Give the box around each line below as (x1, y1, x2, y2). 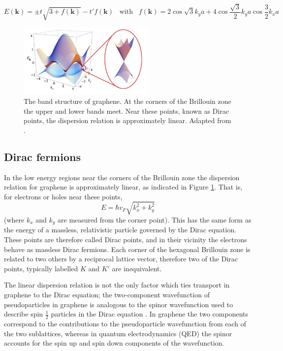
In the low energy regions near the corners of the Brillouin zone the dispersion (4, 172, 240, 182)
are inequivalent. (112, 263, 162, 273)
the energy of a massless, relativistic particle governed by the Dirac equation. (4, 224, 237, 235)
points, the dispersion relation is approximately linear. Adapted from (24, 115, 231, 126)
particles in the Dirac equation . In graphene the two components (51, 309, 249, 319)
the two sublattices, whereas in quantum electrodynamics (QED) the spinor (4, 328, 232, 338)
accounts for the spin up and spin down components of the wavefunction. (4, 338, 224, 348)
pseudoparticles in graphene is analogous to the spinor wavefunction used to (4, 299, 233, 309)
